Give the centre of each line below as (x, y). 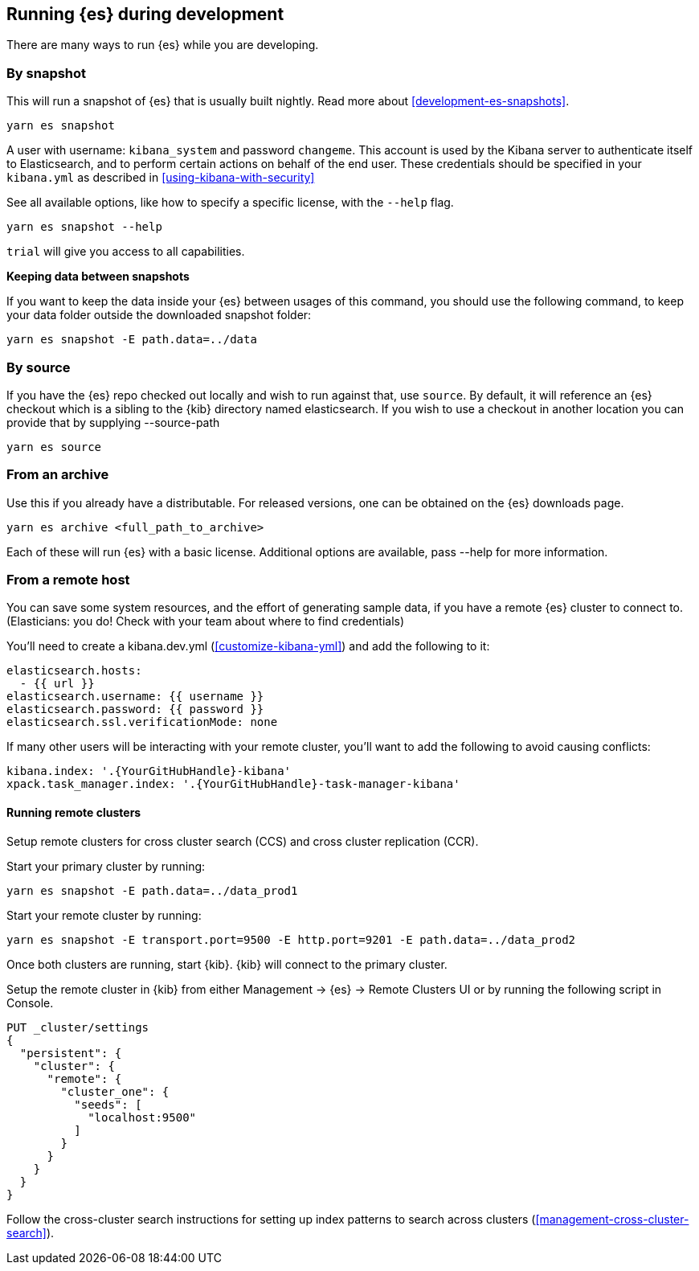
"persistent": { (71, 1053)
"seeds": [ (108, 1104)
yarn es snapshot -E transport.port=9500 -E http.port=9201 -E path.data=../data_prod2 (291, 939)
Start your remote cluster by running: (104, 915)
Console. (30, 1002)
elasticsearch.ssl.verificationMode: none (142, 722)
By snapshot (47, 73)
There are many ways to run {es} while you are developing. (163, 45)
